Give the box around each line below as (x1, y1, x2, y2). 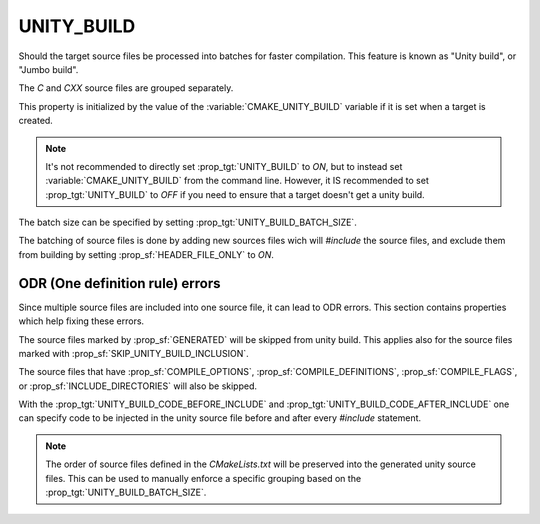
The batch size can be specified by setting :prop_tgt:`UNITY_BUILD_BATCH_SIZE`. (18, 216, 357, 229)
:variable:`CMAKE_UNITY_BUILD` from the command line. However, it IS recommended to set (45, 175, 429, 187)
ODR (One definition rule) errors (18, 275, 221, 292)
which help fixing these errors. (18, 315, 145, 327)
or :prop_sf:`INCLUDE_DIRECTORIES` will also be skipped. (18, 380, 258, 392)
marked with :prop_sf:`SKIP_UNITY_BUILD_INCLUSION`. (18, 347, 249, 359)
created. (18, 115, 54, 127)
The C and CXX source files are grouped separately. (18, 82, 234, 94)
